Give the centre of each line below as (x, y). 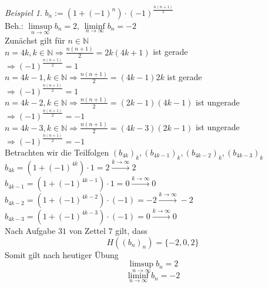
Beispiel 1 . (24, 12)
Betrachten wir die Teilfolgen (57, 152)
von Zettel (87, 230)
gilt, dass (131, 230)
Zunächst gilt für (35, 40)
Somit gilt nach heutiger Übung (62, 254)
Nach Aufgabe (30, 230)
